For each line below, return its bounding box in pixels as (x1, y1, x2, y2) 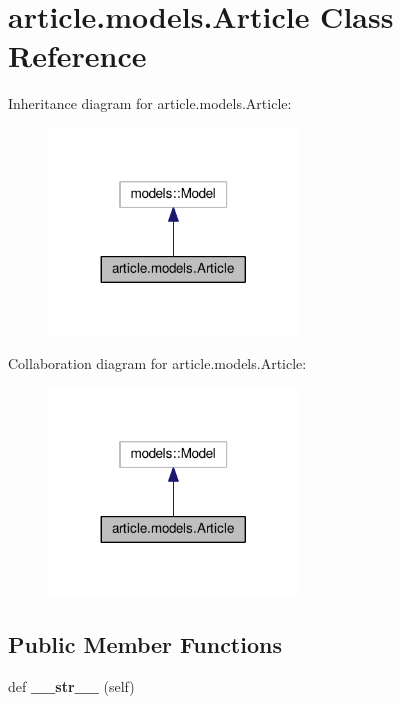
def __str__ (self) (8, 675, 135, 696)
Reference (8, 35, 147, 76)
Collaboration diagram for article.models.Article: (8, 353, 307, 374)
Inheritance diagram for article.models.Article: (8, 93, 292, 114)
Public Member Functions (8, 628, 282, 659)
